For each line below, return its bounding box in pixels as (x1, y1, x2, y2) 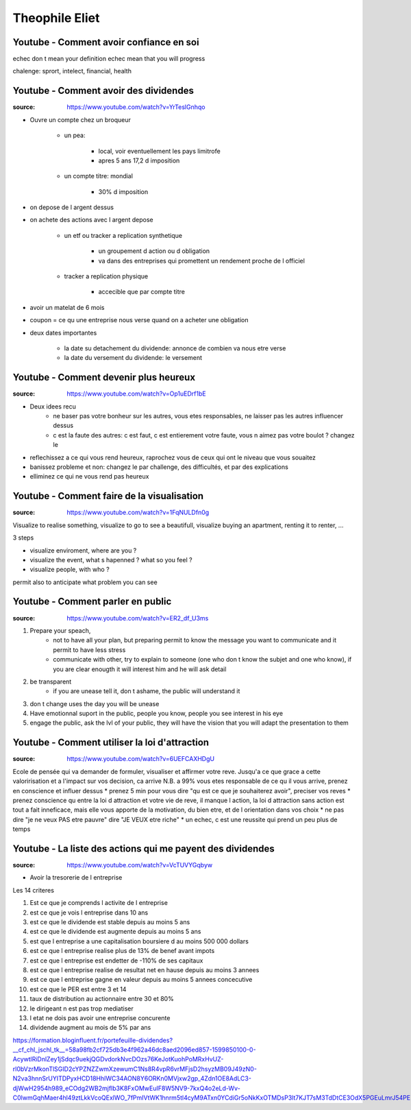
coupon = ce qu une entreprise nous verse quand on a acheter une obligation (29, 316, 249, 324)
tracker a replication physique (64, 272, 149, 280)
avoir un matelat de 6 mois (29, 303, 105, 311)
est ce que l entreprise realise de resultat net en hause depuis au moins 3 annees (29, 965, 260, 974)
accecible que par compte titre (98, 288, 185, 296)
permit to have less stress (53, 645, 126, 654)
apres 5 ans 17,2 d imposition (98, 156, 180, 165)
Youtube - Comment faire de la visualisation (12, 490, 204, 502)
